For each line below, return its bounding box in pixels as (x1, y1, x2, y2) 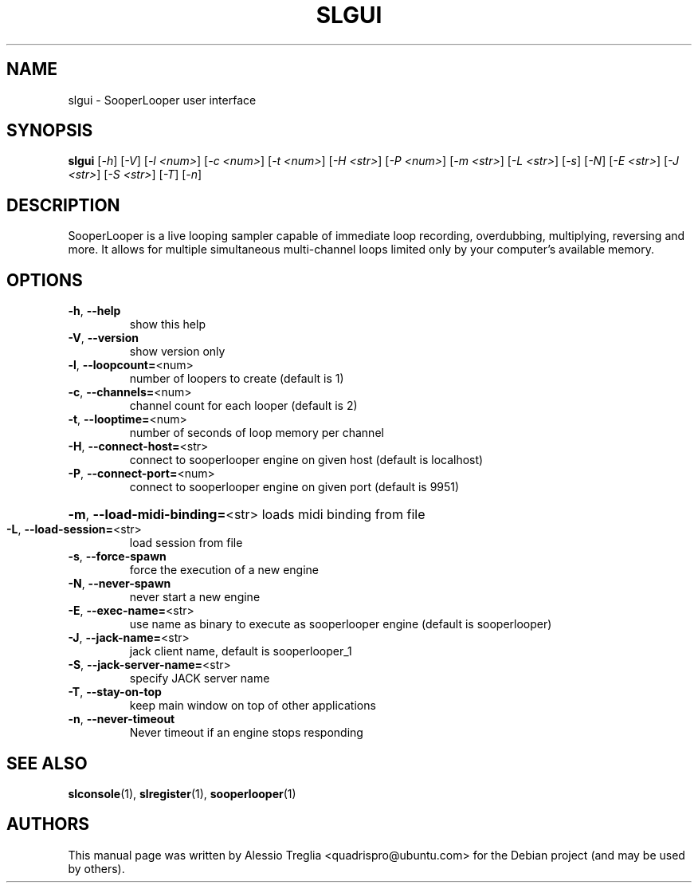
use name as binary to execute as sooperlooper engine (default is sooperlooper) (129, 617, 552, 631)
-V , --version (68, 331, 139, 345)
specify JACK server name (129, 671, 270, 686)
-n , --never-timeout (68, 712, 175, 726)
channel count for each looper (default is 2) (129, 399, 358, 413)
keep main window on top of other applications (129, 698, 376, 713)
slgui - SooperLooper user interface (68, 92, 257, 107)
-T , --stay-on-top (68, 685, 162, 699)
